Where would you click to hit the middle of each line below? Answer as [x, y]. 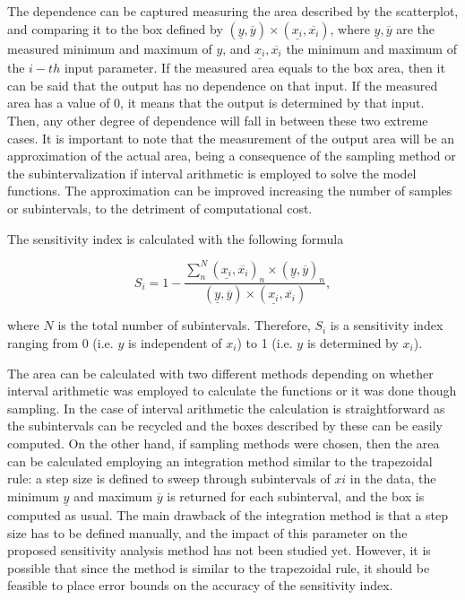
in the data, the [393, 478]
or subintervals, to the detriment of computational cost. [160, 209]
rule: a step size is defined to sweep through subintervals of [169, 478]
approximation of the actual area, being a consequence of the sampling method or [232, 156]
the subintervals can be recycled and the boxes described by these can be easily [225, 426]
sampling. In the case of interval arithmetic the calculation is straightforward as [226, 408]
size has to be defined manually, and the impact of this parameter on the [207, 532]
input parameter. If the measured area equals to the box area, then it [254, 68]
